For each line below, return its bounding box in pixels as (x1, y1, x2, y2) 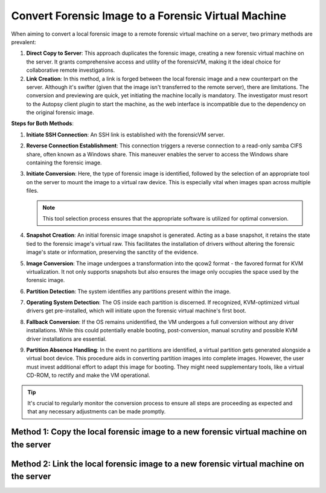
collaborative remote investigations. (26, 66, 115, 74)
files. (26, 187, 39, 195)
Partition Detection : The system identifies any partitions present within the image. (26, 288, 231, 295)
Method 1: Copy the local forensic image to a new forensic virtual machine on (11, 427, 307, 437)
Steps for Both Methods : (11, 120, 74, 127)
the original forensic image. (26, 109, 95, 116)
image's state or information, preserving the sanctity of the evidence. (26, 248, 199, 256)
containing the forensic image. (26, 159, 102, 166)
